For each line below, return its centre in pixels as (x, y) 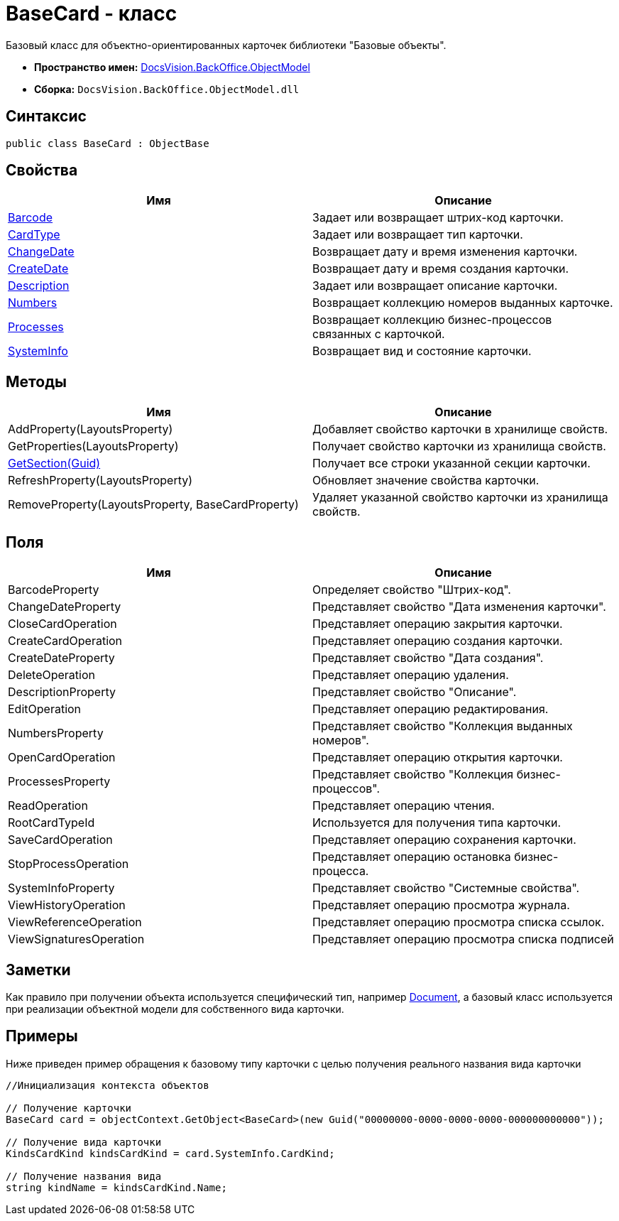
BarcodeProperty (54, 590)
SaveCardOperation (60, 840)
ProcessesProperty (59, 782)
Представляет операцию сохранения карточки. (444, 840)
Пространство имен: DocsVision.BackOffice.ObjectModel (172, 67)
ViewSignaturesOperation (76, 939)
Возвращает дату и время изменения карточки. (445, 252)
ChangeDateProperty (65, 607)
